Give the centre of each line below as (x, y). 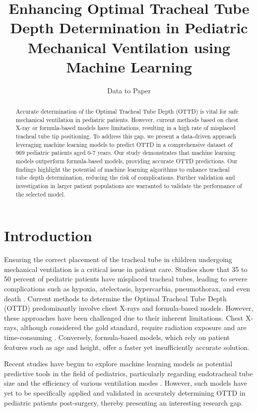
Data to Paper (129, 90)
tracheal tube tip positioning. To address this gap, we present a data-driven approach (126, 136)
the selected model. (40, 194)
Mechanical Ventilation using (129, 47)
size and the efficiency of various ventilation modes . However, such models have (126, 383)
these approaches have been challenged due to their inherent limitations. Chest (124, 317)
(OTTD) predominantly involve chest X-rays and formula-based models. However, (129, 308)
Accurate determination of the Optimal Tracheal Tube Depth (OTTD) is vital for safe (127, 111)
